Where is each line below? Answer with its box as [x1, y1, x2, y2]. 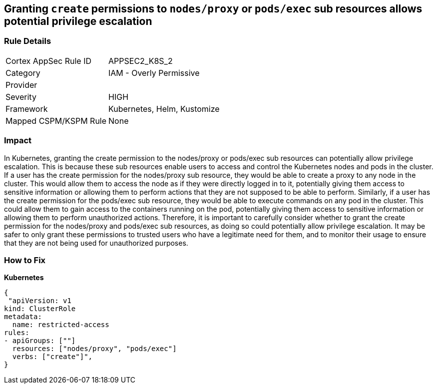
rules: [4, 329, 29, 337]
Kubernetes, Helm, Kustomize [108, 103, 220, 114]
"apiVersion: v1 [8, 297, 71, 305]
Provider [5, 79, 37, 90]
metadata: [4, 313, 42, 321]
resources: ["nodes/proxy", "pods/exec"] [12, 345, 177, 353]
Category [5, 67, 40, 78]
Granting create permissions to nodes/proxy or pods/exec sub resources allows [4, 2, 423, 15]
